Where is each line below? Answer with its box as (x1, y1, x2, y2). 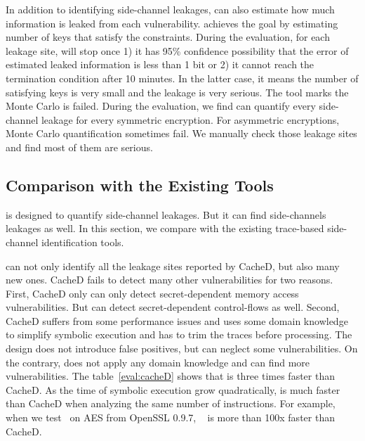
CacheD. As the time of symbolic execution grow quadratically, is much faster (6, 382, 340, 397)
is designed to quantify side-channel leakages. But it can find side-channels (6, 207, 326, 222)
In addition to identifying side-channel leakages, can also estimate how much (6, 2, 335, 16)
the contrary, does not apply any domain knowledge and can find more (6, 354, 310, 369)
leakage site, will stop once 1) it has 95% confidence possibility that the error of (6, 43, 349, 58)
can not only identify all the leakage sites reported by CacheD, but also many (6, 258, 340, 273)
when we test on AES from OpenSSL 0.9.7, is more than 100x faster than (6, 410, 335, 425)
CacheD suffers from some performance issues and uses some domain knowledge (6, 313, 348, 328)
